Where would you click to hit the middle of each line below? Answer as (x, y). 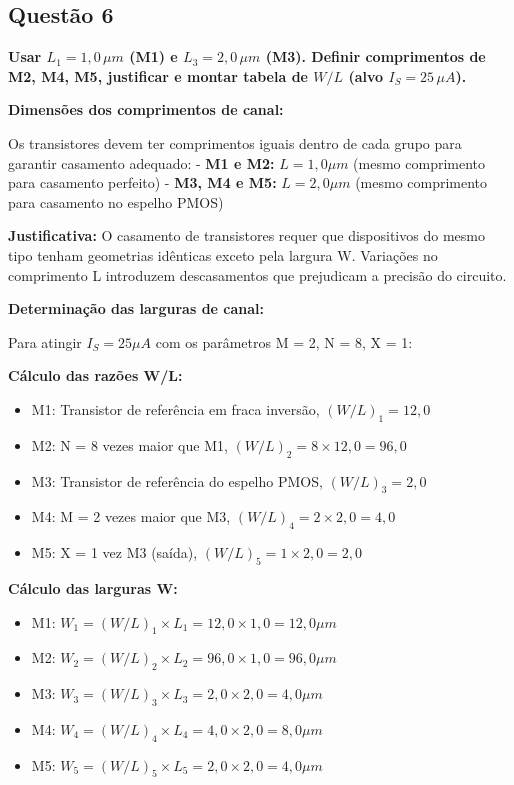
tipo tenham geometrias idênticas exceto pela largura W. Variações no (223, 254)
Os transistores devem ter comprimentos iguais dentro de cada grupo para (235, 142)
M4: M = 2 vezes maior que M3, (131, 516)
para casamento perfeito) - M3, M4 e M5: (142, 182)
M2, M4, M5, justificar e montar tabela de (158, 75)
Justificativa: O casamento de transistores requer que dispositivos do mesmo (246, 235)
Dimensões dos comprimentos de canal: (146, 109)
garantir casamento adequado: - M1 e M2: (141, 162)
